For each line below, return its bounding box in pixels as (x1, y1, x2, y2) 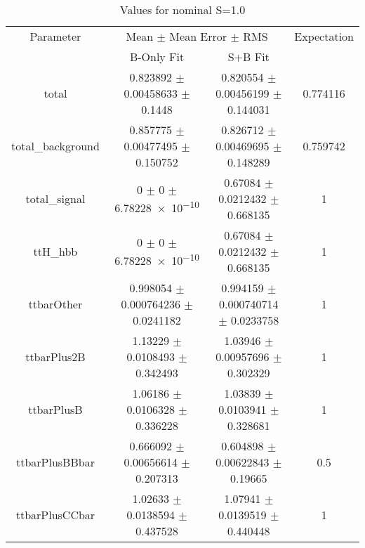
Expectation (294, 28, 354, 44)
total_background (11, 138, 100, 154)
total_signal (25, 190, 86, 207)
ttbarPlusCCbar (15, 507, 95, 523)
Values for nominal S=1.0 (119, 1, 246, 18)
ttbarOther (28, 296, 83, 312)
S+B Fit (227, 48, 270, 65)
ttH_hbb (33, 243, 78, 259)
